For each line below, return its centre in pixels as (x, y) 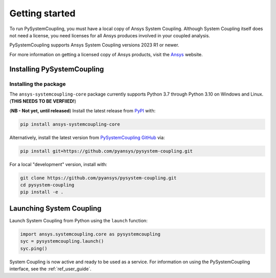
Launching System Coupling (55, 208)
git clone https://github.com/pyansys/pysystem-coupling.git (98, 178)
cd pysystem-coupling (47, 185)
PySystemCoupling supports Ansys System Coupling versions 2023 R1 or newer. (94, 45)
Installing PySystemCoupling (57, 69)
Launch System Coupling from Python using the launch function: (78, 220)
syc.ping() (34, 248)
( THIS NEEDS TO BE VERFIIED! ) (43, 101)
